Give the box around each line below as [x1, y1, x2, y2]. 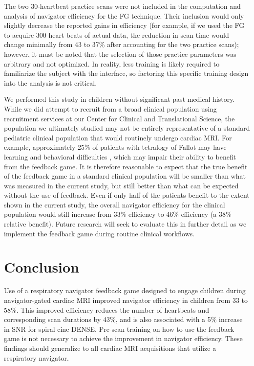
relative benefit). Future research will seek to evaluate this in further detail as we [4, 219, 247, 229]
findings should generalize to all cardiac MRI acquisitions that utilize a [4, 343, 216, 353]
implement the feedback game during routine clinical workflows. [4, 228, 195, 238]
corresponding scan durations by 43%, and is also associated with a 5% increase [4, 314, 243, 324]
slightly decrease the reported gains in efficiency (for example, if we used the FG [4, 20, 245, 30]
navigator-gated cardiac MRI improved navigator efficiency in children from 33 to [4, 295, 248, 305]
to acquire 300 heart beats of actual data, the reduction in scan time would [4, 29, 229, 40]
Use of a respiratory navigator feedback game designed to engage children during [4, 285, 246, 296]
